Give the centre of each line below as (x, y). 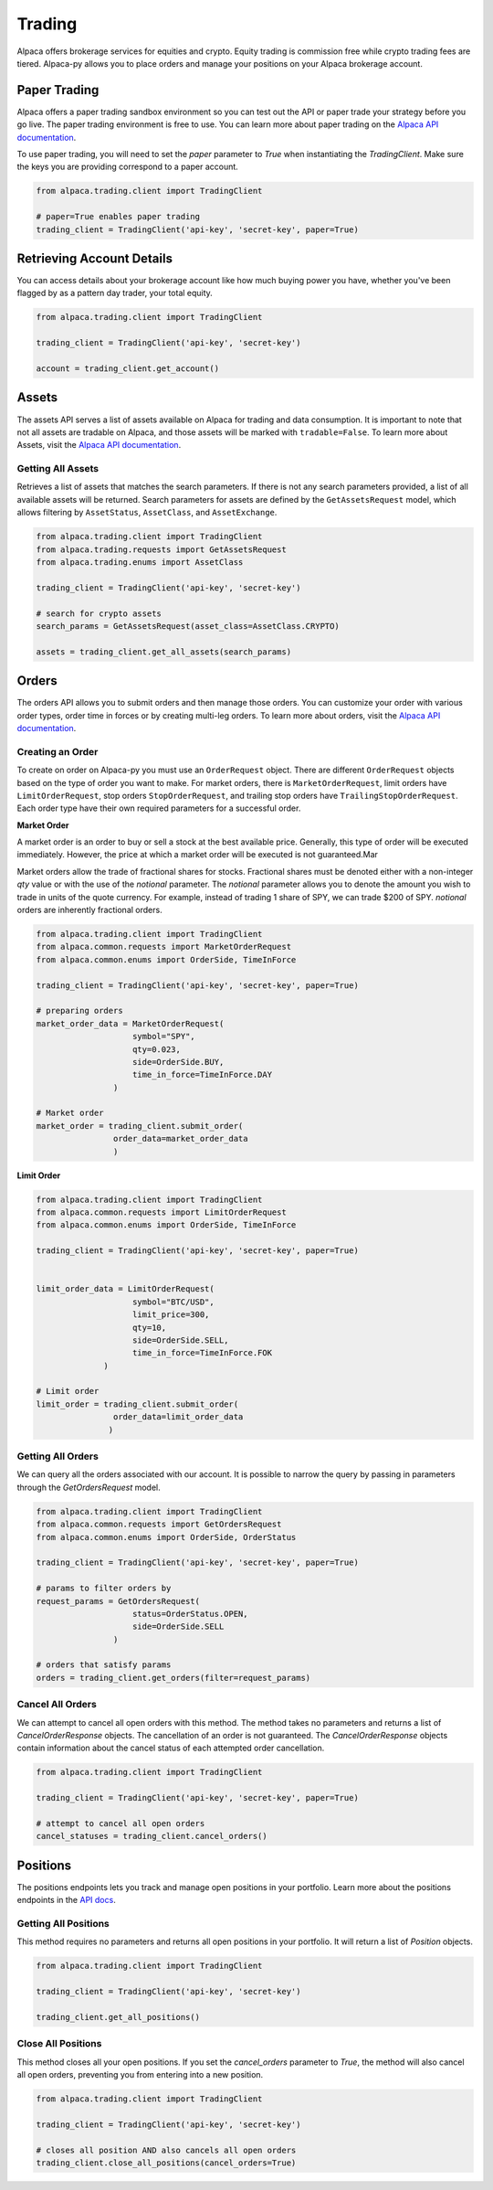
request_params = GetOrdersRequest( (118, 1601)
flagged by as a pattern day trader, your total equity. (115, 293)
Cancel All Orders (57, 1705)
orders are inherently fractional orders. (90, 910)
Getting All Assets (58, 469)
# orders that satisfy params (104, 1665)
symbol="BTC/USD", (173, 1302)
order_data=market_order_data (180, 1139)
